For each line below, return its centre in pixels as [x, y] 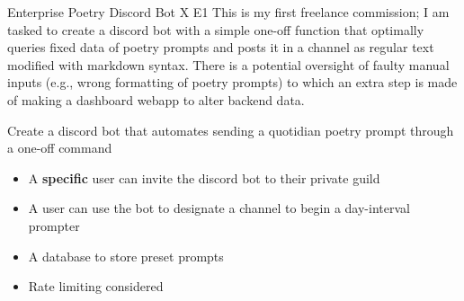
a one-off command [60, 148]
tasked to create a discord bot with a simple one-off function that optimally [216, 29]
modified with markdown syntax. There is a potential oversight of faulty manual [228, 64]
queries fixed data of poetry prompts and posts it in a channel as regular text [221, 47]
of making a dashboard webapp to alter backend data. [156, 99]
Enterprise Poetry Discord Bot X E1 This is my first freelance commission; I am [228, 12]
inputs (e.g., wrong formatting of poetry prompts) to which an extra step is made [232, 82]
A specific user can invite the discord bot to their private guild [204, 177]
